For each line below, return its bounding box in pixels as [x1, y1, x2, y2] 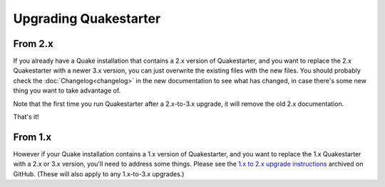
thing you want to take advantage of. [13, 86, 121, 95]
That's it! [13, 112, 39, 121]
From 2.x [13, 38, 53, 50]
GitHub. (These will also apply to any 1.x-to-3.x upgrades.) [13, 169, 185, 178]
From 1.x [13, 131, 52, 143]
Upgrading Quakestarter [13, 11, 161, 26]
